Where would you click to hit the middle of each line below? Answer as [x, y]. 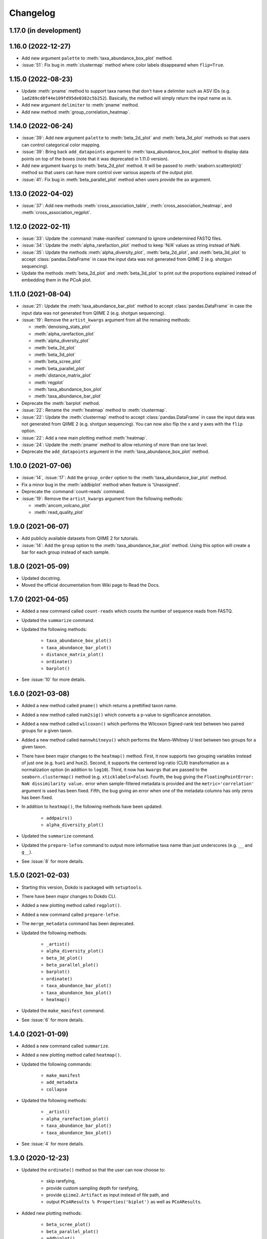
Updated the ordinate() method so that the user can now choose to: [93, 1170]
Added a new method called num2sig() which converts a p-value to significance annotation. [117, 715]
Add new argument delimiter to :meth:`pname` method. [80, 105]
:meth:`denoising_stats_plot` [63, 327]
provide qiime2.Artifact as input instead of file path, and [108, 1195]
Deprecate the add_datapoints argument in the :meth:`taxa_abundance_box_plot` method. [115, 451]
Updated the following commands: [57, 1064]
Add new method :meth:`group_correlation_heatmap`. [76, 112]
